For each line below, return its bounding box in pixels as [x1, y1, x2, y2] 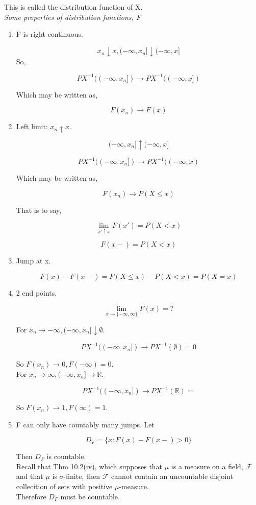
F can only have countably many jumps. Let [16, 419, 155, 429]
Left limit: [16, 121, 48, 132]
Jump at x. [16, 255, 51, 266]
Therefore [16, 491, 46, 501]
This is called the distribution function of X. [4, 2, 143, 12]
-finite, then [63, 471, 100, 482]
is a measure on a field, [171, 461, 243, 471]
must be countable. [60, 491, 120, 501]
